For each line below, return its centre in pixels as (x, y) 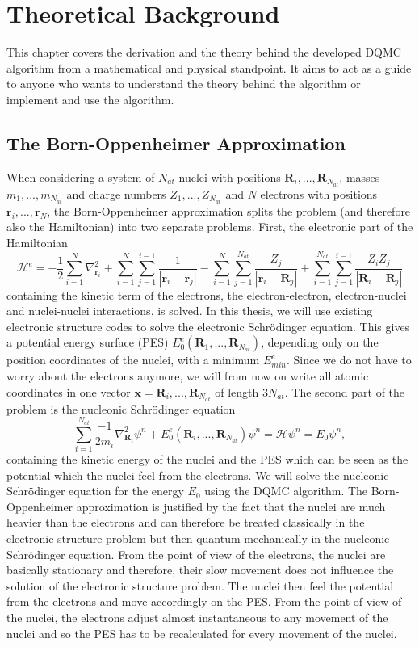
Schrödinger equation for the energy (95, 491)
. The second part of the (345, 391)
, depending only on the (320, 342)
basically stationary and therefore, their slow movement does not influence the (200, 570)
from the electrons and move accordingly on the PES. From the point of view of (204, 601)
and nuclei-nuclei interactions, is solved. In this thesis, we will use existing (190, 311)
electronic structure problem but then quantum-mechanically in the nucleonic (198, 538)
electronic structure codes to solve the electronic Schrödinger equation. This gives (208, 326)
